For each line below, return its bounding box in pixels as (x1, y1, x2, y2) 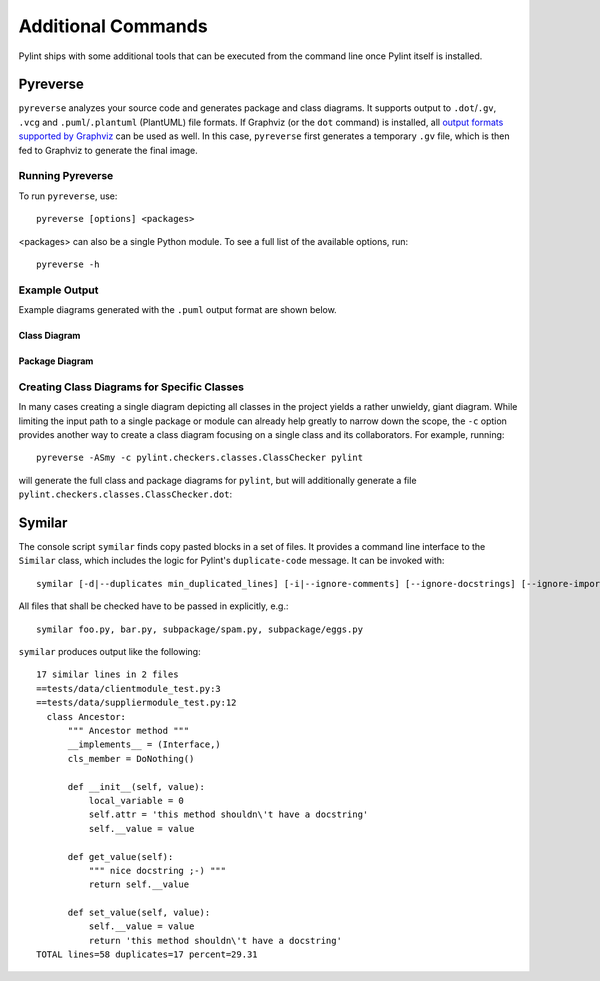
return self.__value (88, 879, 190, 890)
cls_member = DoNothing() (67, 753, 195, 764)
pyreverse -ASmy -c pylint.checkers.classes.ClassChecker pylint (36, 452, 364, 464)
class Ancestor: (46, 711, 127, 722)
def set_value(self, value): (67, 907, 211, 919)
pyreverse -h (36, 258, 100, 270)
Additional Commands (18, 15, 209, 37)
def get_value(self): (67, 851, 174, 862)
